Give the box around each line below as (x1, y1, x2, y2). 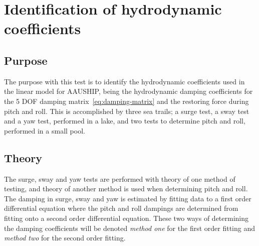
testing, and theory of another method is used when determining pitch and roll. (4, 183, 248, 194)
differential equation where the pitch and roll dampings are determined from (4, 203, 238, 213)
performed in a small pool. (4, 125, 85, 136)
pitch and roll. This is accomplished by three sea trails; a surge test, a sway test (4, 105, 249, 116)
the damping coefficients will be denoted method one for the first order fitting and (4, 222, 255, 233)
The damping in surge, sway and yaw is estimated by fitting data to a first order (4, 193, 251, 203)
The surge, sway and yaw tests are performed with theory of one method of (4, 173, 235, 184)
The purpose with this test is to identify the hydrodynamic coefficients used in (4, 76, 245, 86)
